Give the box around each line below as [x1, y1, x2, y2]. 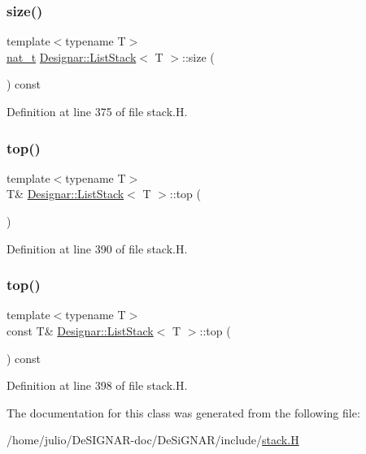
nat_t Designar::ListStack [7, 48, 137, 65]
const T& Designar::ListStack [7, 322, 154, 339]
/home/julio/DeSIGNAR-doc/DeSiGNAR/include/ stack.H [7, 431, 299, 448]
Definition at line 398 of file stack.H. [7, 377, 188, 394]
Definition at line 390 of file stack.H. [7, 240, 188, 257]
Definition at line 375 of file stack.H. [7, 103, 188, 119]
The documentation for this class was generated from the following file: [7, 404, 360, 421]
